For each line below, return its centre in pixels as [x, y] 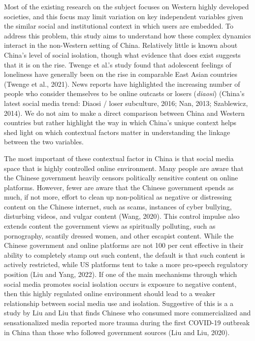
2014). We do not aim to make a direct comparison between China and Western [125, 113]
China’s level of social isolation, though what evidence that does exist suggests [122, 54]
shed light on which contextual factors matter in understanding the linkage [117, 132]
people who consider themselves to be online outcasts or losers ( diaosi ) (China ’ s [124, 93]
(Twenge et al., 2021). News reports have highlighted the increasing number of [122, 84]
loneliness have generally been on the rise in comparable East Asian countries [121, 74]
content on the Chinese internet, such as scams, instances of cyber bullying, [118, 206]
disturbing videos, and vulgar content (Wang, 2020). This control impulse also [122, 216]
